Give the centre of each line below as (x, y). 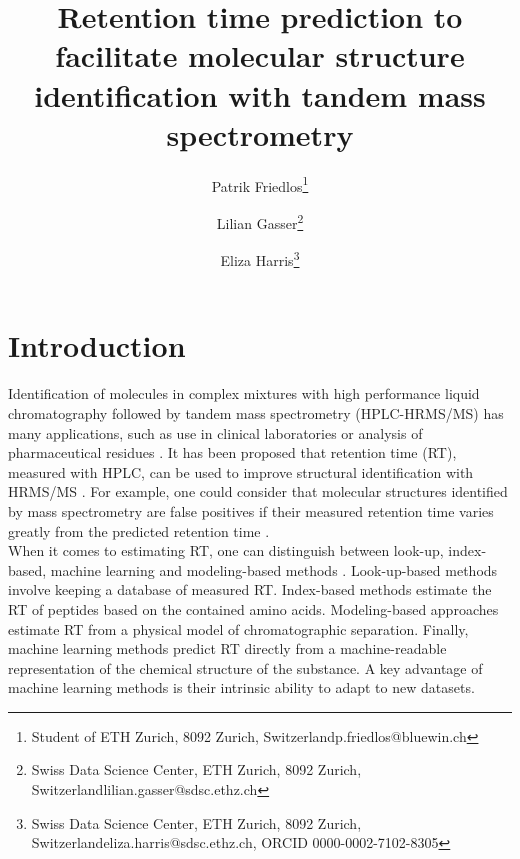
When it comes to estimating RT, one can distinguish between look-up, (226, 550)
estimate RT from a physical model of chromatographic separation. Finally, (238, 628)
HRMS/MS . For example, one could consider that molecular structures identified (258, 491)
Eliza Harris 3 (260, 258)
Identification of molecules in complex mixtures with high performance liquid (244, 393)
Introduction (97, 345)
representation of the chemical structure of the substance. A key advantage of (245, 667)
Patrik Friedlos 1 (260, 184)
